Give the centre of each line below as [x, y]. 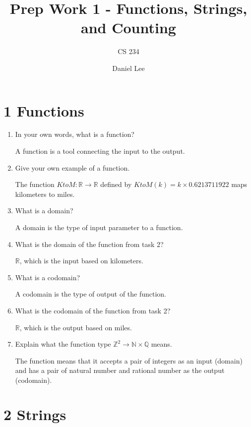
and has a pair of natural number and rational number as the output [120, 370]
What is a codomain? [48, 277]
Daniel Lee [128, 68]
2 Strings [35, 414]
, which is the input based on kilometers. [81, 261]
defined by [116, 184]
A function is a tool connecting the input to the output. [100, 151]
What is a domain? [44, 211]
